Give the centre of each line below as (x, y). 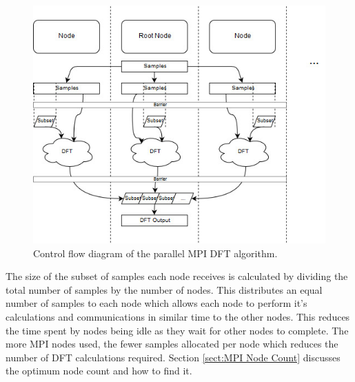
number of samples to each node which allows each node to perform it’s (156, 303)
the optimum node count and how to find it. (99, 371)
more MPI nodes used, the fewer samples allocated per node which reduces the (172, 344)
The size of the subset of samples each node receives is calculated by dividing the (177, 276)
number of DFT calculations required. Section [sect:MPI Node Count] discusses (173, 357)
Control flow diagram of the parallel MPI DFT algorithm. (155, 253)
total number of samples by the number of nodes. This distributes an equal (164, 289)
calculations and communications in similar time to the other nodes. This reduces (178, 316)
